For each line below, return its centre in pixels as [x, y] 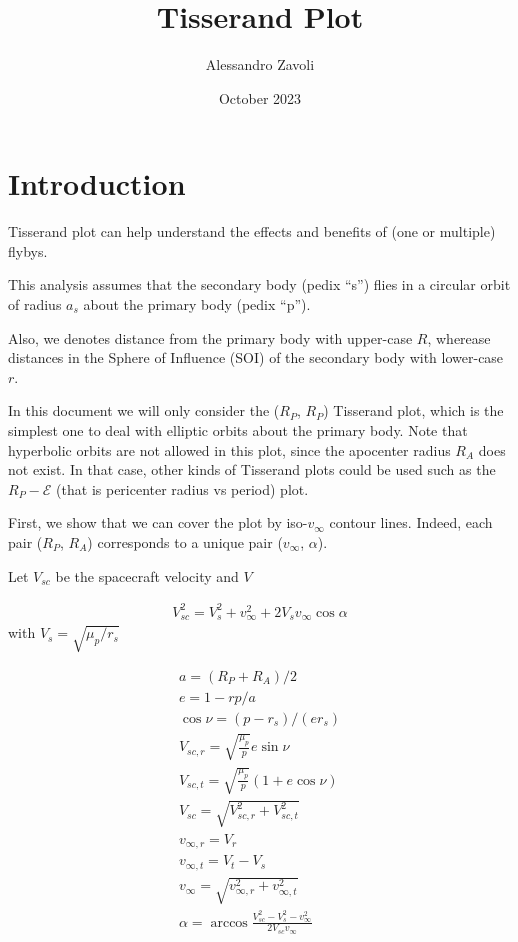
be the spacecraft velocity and [147, 575]
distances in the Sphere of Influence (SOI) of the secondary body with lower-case [256, 357]
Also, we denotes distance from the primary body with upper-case [210, 337]
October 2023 [260, 97]
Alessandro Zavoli [260, 64]
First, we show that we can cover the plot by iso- [158, 522]
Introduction [97, 183]
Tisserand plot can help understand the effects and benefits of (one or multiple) [252, 231]
